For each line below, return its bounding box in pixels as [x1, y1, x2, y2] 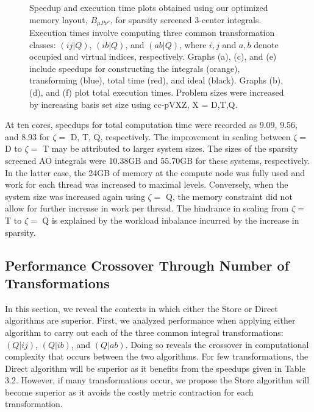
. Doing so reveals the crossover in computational [125, 338, 309, 350]
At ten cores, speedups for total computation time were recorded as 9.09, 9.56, [5, 118, 298, 131]
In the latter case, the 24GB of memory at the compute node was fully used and [5, 166, 305, 179]
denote [254, 38, 279, 51]
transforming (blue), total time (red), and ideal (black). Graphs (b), [29, 74, 284, 87]
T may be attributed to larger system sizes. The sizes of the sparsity [42, 142, 298, 155]
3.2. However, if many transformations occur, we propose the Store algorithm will [5, 374, 310, 386]
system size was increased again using [5, 190, 145, 202]
